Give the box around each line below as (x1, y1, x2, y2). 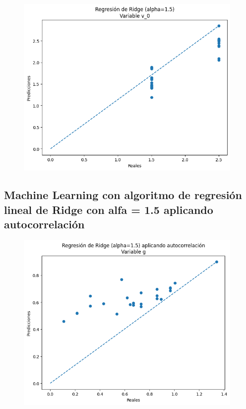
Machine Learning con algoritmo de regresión (4, 187, 242, 203)
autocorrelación (4, 216, 85, 232)
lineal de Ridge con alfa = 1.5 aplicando (4, 202, 213, 217)
